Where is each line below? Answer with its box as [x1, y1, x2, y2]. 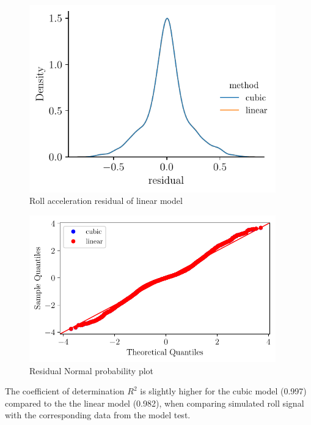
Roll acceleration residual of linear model [29, 194, 183, 207]
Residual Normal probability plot [29, 364, 153, 377]
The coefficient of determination [5, 385, 125, 397]
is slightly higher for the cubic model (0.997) [140, 385, 307, 397]
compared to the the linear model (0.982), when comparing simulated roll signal [5, 396, 304, 409]
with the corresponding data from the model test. [5, 408, 191, 421]
